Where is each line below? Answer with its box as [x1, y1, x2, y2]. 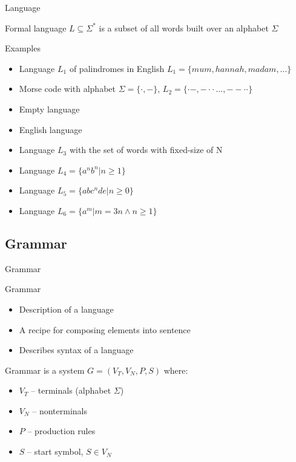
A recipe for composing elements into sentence [19, 323, 191, 336]
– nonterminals [32, 404, 88, 417]
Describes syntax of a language [19, 343, 134, 356]
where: [163, 363, 188, 376]
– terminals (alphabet [31, 384, 111, 397]
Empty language [19, 102, 80, 115]
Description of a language [19, 302, 114, 315]
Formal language [5, 21, 67, 34]
